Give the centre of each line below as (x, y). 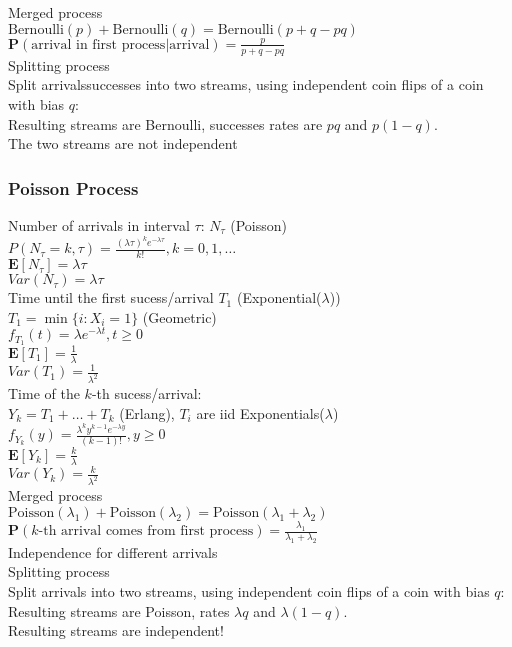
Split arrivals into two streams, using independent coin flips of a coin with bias (249, 591)
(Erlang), (147, 412)
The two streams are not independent (123, 143)
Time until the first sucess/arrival (111, 297)
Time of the (44, 393)
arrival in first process (98, 44)
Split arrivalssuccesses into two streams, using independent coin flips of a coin (246, 84)
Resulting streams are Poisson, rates (119, 610)
